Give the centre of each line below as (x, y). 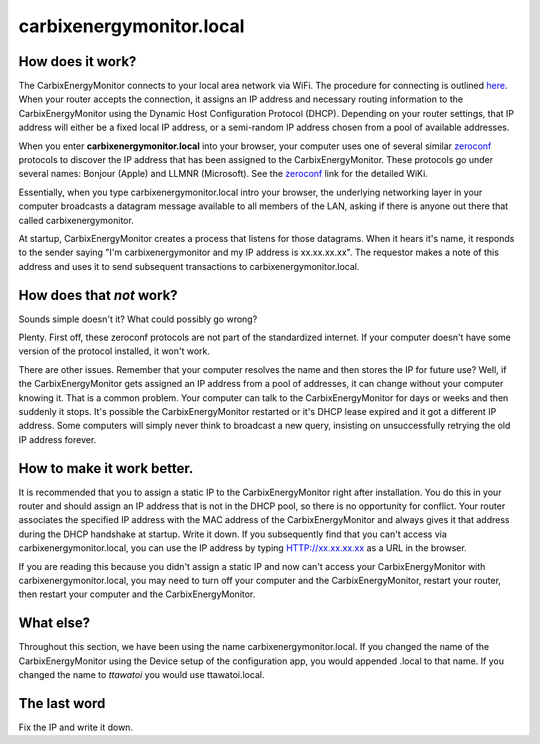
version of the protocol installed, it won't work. (114, 351)
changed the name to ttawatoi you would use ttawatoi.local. (141, 675)
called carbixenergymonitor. (76, 220)
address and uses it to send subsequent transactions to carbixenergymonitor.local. (189, 266)
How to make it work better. (106, 468)
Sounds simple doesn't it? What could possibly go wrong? (138, 319)
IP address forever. (57, 439)
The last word (62, 703)
